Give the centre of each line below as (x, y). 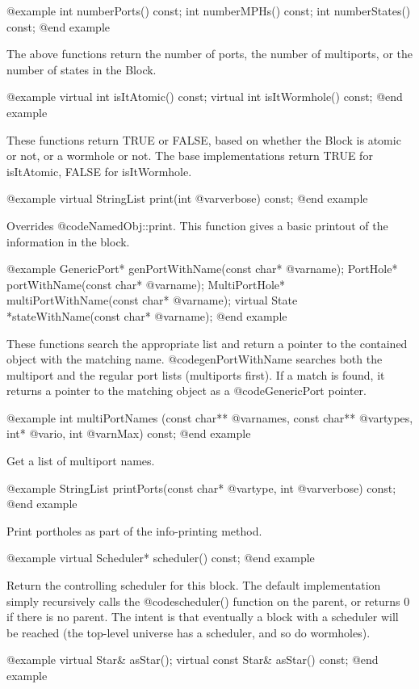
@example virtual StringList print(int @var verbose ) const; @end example (187, 198)
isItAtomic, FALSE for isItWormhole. (99, 171)
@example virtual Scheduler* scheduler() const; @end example (161, 558)
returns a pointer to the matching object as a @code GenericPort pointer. (186, 391)
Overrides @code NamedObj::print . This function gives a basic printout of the (197, 225)
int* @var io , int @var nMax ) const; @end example (129, 433)
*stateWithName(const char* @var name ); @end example (147, 315)
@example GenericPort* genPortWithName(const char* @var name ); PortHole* (202, 269)
